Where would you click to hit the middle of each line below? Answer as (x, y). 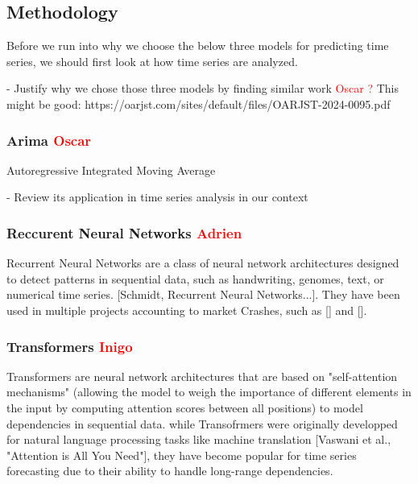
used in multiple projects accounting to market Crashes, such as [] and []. (187, 310)
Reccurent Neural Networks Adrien (124, 232)
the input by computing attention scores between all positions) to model (185, 407)
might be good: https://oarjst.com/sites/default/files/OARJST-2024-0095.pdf (199, 103)
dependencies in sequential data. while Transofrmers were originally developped (202, 423)
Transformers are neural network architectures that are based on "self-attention (202, 376)
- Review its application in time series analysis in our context (157, 197)
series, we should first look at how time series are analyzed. (152, 61)
